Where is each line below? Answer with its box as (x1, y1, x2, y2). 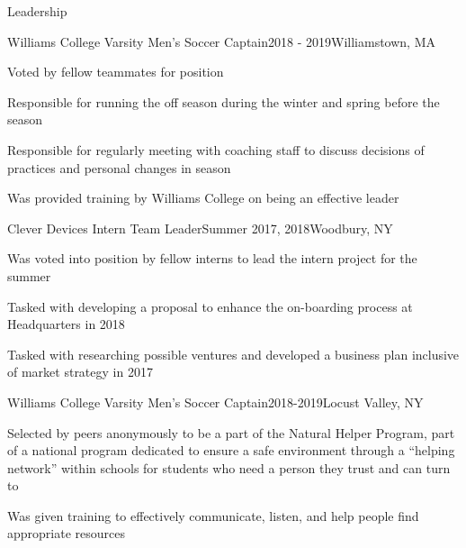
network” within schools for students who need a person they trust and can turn (7, 458, 451, 477)
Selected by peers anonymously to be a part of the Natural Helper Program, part (7, 423, 455, 442)
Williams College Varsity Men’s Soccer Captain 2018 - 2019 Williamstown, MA (7, 32, 436, 50)
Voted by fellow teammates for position (7, 62, 224, 81)
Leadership (7, 2, 67, 20)
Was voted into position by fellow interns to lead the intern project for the (7, 249, 417, 268)
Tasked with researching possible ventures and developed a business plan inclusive (7, 344, 460, 363)
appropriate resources (7, 524, 125, 543)
